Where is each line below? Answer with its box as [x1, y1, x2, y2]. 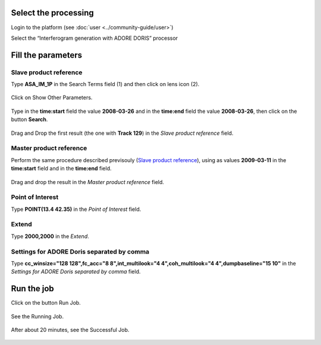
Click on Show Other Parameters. [11, 94, 93, 101]
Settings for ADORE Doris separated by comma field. [11, 268, 141, 276]
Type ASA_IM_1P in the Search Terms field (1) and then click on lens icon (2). [11, 81, 200, 88]
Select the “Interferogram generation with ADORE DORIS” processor [11, 34, 178, 42]
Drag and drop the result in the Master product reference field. [11, 178, 165, 185]
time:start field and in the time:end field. [11, 165, 112, 172]
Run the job [11, 284, 55, 294]
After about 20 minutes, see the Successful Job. [11, 327, 130, 334]
